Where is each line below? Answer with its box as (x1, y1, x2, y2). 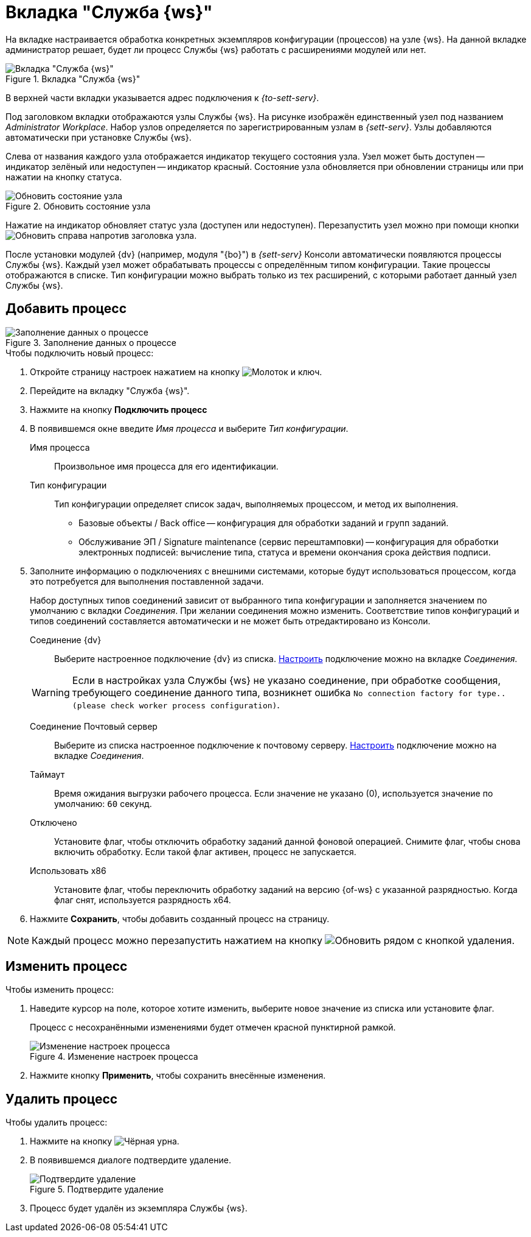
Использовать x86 (30, 865, 106, 876)
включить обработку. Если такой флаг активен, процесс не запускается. (54, 846, 356, 857)
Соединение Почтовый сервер (30, 721, 158, 731)
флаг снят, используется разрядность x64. (54, 894, 231, 905)
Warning (32, 686, 70, 699)
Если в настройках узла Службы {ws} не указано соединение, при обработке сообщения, (72, 674, 501, 686)
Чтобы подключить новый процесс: (5, 347, 154, 358)
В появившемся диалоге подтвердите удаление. (30, 1155, 231, 1166)
